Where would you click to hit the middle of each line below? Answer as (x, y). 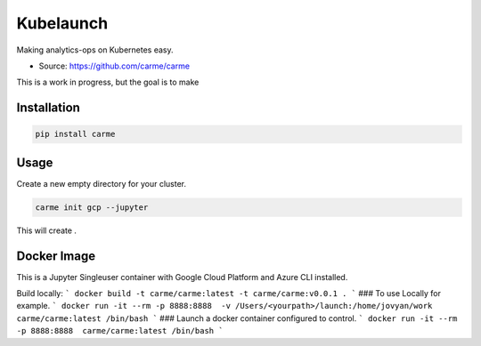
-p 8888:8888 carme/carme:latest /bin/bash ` (120, 331)
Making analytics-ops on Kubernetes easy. (95, 50)
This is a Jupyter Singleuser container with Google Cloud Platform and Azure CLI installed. (182, 277)
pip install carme (75, 134)
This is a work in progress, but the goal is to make (108, 82)
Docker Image (56, 256)
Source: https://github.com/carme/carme (114, 66)
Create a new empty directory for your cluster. (102, 183)
